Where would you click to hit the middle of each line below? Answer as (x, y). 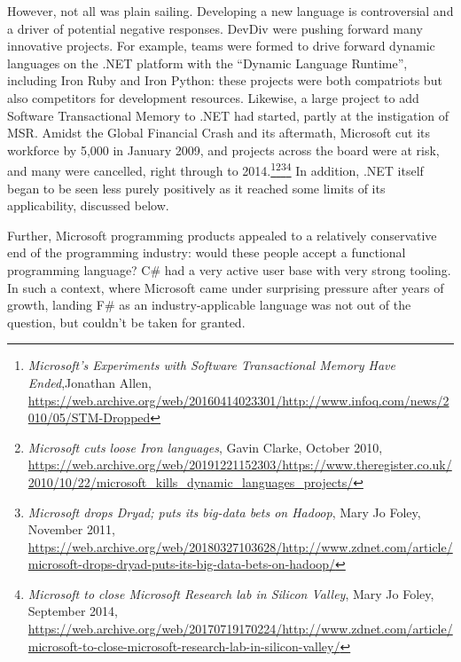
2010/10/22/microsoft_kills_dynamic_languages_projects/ (191, 481)
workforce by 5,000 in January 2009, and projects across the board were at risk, (223, 150)
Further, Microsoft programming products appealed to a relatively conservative (222, 235)
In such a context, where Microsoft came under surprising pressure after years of (226, 287)
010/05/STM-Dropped (89, 418)
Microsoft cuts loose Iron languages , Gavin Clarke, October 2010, (205, 447)
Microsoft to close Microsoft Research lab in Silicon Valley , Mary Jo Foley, (231, 593)
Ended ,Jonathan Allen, (90, 382)
